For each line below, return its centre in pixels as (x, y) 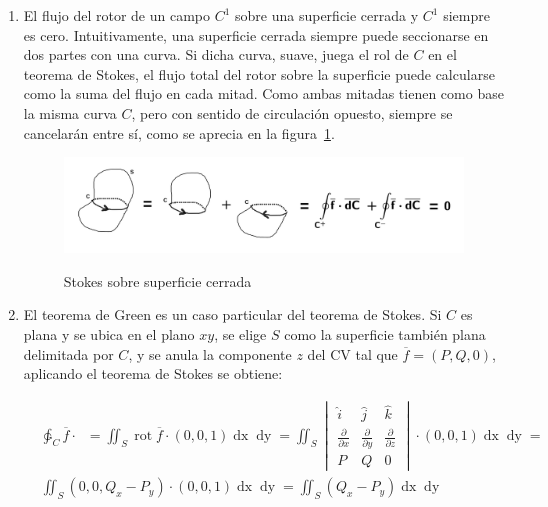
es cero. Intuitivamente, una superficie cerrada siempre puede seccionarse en (256, 34)
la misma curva (70, 112)
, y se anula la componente (210, 353)
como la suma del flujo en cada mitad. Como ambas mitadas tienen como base (263, 93)
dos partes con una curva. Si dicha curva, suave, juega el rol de (216, 54)
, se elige (240, 334)
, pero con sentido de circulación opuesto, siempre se (292, 112)
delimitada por (68, 353)
